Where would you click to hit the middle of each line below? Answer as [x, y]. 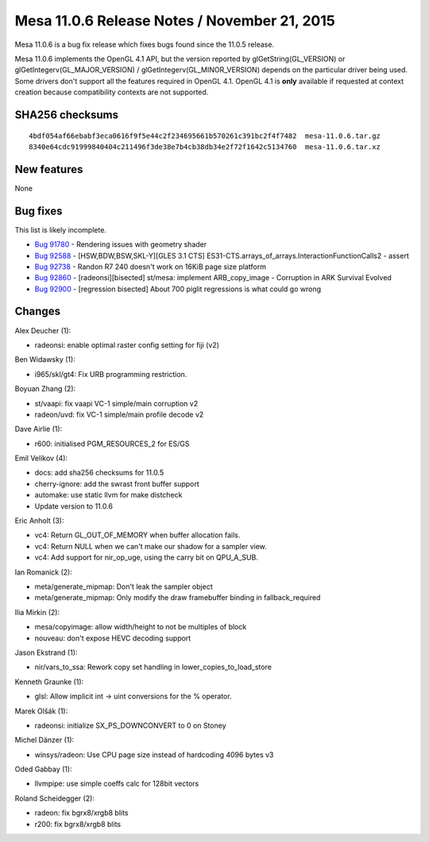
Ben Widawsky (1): [45, 359]
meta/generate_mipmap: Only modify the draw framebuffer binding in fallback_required [178, 598]
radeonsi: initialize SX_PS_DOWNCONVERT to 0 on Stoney [130, 725]
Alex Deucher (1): [43, 330]
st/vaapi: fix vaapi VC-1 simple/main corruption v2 [116, 403]
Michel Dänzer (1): [44, 740]
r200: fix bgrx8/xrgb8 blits [78, 824]
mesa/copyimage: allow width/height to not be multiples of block [141, 627]
